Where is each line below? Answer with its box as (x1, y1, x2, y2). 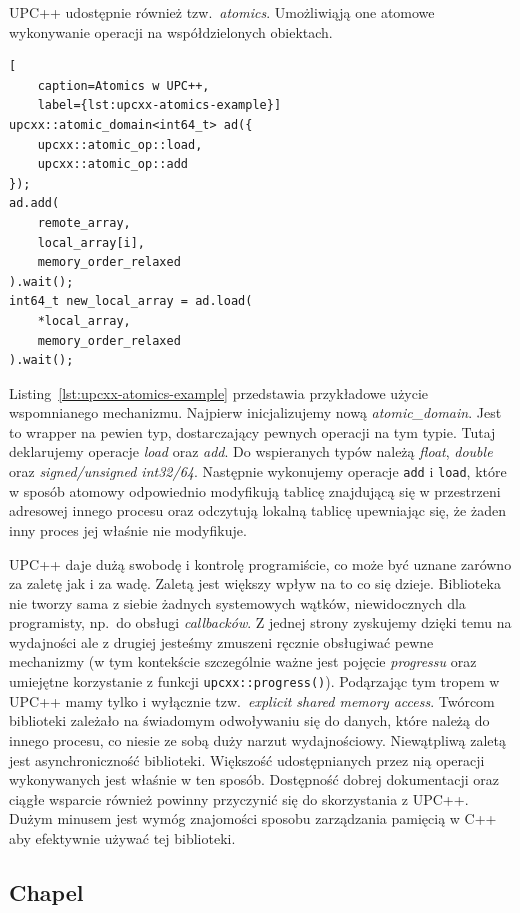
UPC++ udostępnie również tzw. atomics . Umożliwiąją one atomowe (9, 2, 435, 22)
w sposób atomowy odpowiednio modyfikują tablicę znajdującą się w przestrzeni (9, 480, 501, 501)
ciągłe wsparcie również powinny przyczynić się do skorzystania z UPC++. (9, 788, 469, 809)
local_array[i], (37, 235, 146, 250)
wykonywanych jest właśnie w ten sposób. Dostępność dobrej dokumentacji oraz (9, 769, 499, 790)
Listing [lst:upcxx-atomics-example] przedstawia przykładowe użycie (9, 382, 429, 403)
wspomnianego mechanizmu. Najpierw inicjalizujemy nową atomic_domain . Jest (9, 402, 502, 423)
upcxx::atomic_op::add (37, 157, 188, 172)
